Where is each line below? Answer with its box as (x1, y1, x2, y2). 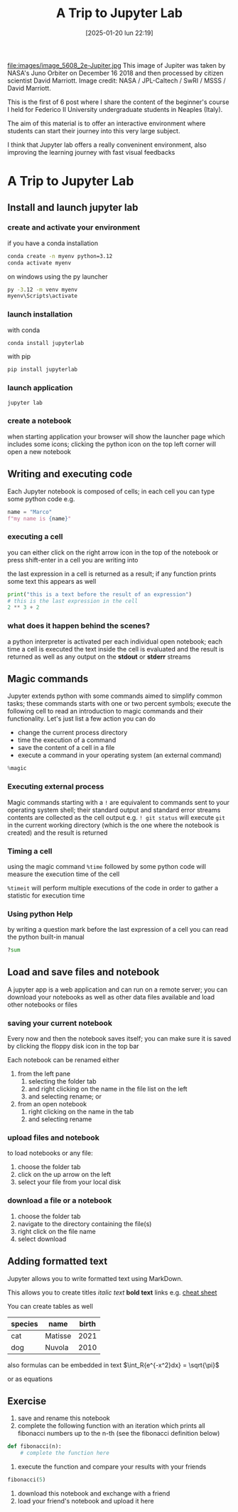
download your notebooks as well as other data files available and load (7, 992, 215, 1001)
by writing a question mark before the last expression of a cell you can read (7, 925, 229, 934)
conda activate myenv (7, 259, 72, 267)
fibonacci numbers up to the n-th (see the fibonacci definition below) (17, 1429, 220, 1438)
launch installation (7, 309, 73, 319)
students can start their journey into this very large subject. (7, 126, 180, 135)
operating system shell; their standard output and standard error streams (7, 806, 221, 814)
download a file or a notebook (7, 1195, 112, 1205)
